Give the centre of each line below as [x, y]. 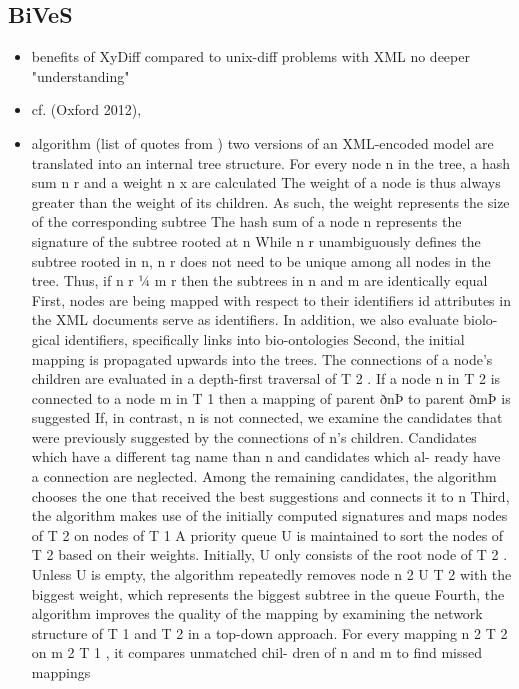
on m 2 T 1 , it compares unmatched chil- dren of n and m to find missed [257, 652]
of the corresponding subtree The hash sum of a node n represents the [246, 221]
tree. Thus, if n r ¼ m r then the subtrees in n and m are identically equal [259, 280]
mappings [61, 672]
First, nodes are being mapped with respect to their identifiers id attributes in [271, 299]
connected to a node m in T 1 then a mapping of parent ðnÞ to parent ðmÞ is [271, 397]
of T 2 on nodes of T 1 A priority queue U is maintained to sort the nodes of [267, 534]
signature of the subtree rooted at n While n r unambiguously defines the [256, 240]
